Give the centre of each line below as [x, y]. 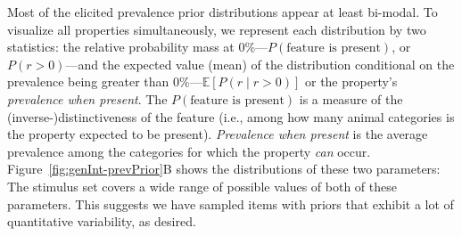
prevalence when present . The [87, 98]
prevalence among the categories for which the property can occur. [189, 151]
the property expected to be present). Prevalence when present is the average [218, 134]
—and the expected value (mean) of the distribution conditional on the [260, 64]
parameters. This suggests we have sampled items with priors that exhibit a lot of [231, 203]
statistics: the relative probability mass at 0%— [138, 47]
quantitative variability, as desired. [102, 221]
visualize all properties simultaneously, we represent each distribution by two [217, 29]
